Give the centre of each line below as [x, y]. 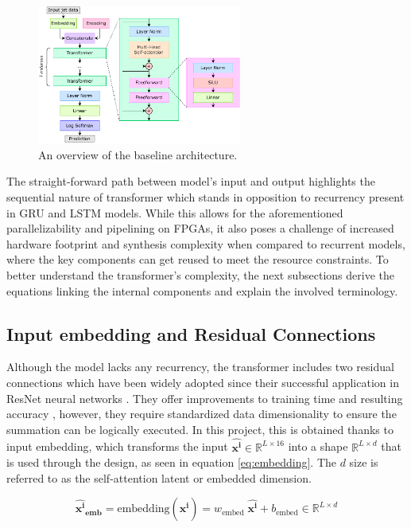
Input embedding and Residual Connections [191, 333]
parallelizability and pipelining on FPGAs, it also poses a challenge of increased [200, 228]
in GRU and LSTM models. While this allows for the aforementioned [175, 212]
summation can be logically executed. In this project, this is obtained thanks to [200, 429]
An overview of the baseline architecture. [138, 154]
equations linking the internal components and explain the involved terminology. [202, 290]
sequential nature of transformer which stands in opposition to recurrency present [205, 197]
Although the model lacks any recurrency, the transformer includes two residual [200, 367]
